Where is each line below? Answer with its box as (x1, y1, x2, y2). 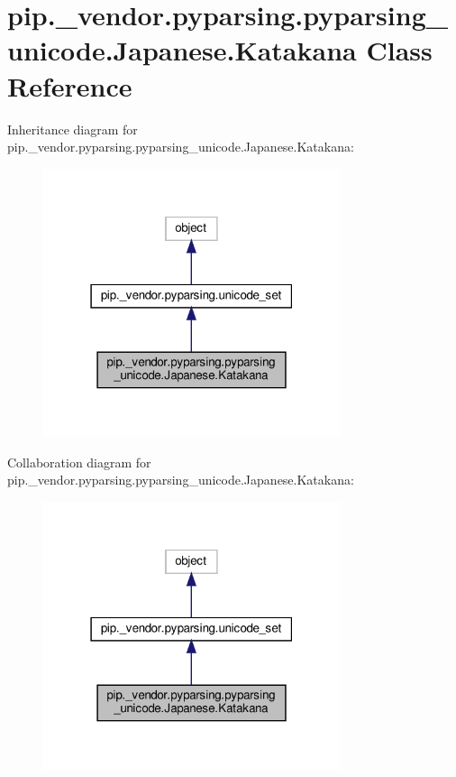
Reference (7, 67, 132, 104)
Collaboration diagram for (7, 452, 151, 471)
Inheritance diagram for (7, 119, 138, 138)
